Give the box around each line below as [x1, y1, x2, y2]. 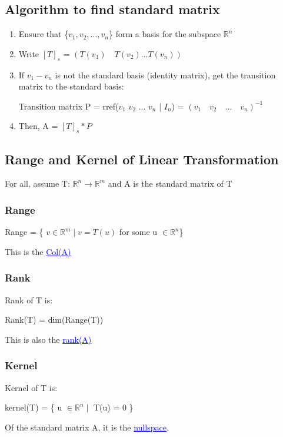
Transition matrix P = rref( [18, 100, 119, 112]
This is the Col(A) [5, 245, 71, 257]
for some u [119, 226, 158, 238]
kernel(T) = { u [5, 401, 62, 413]
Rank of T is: [5, 293, 53, 306]
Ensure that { [18, 28, 69, 40]
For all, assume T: [5, 177, 70, 190]
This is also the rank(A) [5, 333, 92, 345]
